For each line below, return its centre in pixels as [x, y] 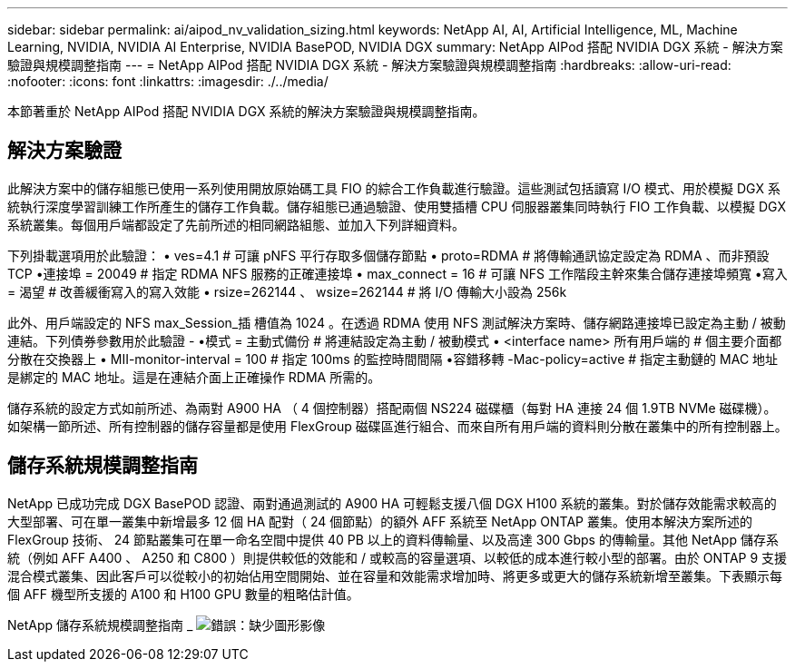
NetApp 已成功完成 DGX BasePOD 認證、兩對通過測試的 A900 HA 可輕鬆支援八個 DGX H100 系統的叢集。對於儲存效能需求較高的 [392, 503]
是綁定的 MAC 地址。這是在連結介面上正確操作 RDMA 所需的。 [194, 377]
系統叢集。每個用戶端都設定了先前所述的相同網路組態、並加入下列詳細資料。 [236, 224]
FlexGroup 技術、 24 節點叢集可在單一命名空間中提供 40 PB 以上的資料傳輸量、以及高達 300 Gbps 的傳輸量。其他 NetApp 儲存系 [393, 539]
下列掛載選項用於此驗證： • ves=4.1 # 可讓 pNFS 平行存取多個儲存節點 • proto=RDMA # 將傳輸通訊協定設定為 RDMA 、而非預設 [388, 255]
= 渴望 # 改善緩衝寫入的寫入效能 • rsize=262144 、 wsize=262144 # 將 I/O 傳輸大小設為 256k [287, 291]
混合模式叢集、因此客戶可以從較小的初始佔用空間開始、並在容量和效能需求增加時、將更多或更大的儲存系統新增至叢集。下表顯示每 [395, 576]
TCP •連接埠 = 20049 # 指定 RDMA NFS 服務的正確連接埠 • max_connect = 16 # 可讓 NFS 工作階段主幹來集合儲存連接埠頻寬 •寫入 [397, 273]
